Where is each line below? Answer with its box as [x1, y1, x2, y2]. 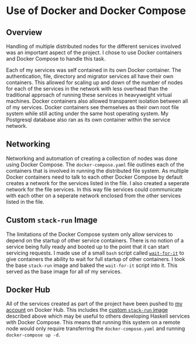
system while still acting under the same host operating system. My [6, 110, 169, 117]
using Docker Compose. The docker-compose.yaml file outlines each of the [6, 161, 184, 168]
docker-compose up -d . [6, 331, 60, 338]
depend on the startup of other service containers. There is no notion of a [6, 237, 184, 244]
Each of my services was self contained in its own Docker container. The [6, 67, 181, 74]
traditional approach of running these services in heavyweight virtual [6, 92, 172, 98]
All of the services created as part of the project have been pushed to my [6, 300, 183, 307]
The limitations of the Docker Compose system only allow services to [6, 231, 173, 238]
